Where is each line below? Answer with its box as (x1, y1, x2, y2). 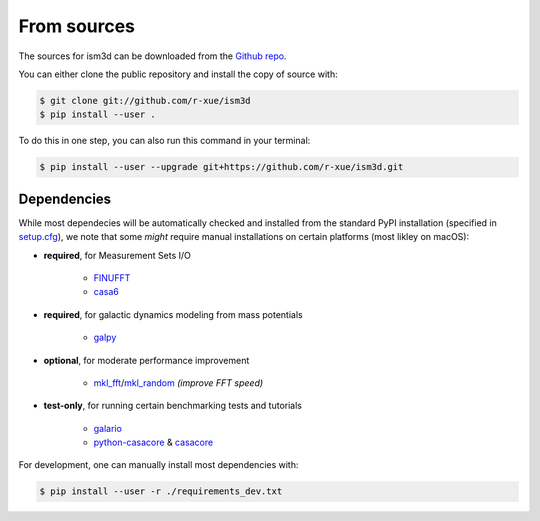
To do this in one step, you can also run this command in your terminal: (18, 135, 311, 147)
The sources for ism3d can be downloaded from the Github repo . (18, 50, 287, 62)
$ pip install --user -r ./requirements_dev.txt (39, 486, 283, 497)
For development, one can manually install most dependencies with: (18, 459, 299, 471)
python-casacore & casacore (93, 436, 214, 449)
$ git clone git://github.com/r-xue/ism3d (39, 95, 251, 106)
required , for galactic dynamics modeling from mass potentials (43, 308, 304, 320)
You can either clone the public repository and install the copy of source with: (18, 68, 339, 80)
